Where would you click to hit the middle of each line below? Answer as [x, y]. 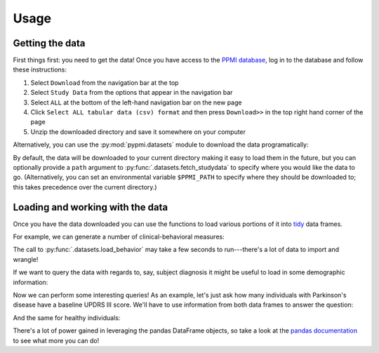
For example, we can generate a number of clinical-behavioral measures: [119, 237]
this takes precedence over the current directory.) [85, 187]
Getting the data [49, 43]
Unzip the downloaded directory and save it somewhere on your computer [138, 132]
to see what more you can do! [56, 340]
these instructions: [40, 69]
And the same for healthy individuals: [67, 318]
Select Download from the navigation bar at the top [105, 82]
